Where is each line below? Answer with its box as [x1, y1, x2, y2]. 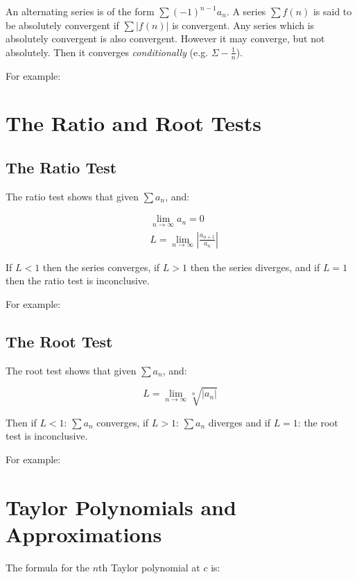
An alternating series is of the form [6, 4, 155, 18]
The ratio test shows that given [6, 189, 139, 203]
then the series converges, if [42, 259, 160, 274]
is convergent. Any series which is [172, 17, 315, 32]
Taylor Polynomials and [6, 492, 236, 521]
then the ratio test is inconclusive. [6, 273, 150, 288]
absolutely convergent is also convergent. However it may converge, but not [6, 31, 325, 46]
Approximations [6, 519, 162, 548]
